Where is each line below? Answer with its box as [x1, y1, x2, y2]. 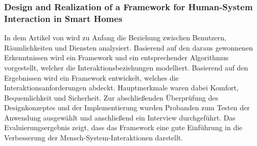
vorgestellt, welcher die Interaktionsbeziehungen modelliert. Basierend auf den [4, 62, 248, 72]
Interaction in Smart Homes [4, 12, 123, 25]
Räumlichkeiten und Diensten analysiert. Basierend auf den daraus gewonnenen [4, 42, 253, 53]
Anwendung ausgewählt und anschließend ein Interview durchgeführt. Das [4, 112, 236, 123]
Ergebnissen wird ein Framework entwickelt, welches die [4, 72, 179, 83]
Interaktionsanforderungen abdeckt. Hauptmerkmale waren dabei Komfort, [4, 82, 239, 93]
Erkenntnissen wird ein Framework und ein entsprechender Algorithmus [4, 52, 229, 63]
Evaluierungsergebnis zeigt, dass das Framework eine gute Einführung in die [4, 122, 243, 133]
